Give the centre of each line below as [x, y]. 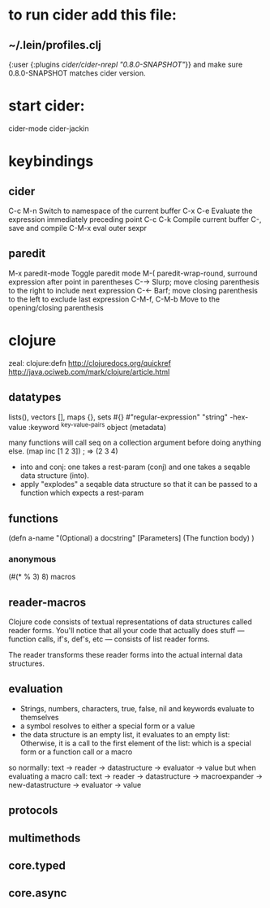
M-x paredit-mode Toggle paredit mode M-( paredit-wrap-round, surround [133, 273]
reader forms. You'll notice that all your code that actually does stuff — [126, 631]
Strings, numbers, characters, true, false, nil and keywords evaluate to [137, 708]
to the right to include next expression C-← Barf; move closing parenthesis [133, 290]
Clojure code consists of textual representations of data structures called [131, 622]
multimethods [45, 838]
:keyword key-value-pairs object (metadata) [97, 426]
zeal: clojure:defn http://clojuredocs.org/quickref [90, 363]
